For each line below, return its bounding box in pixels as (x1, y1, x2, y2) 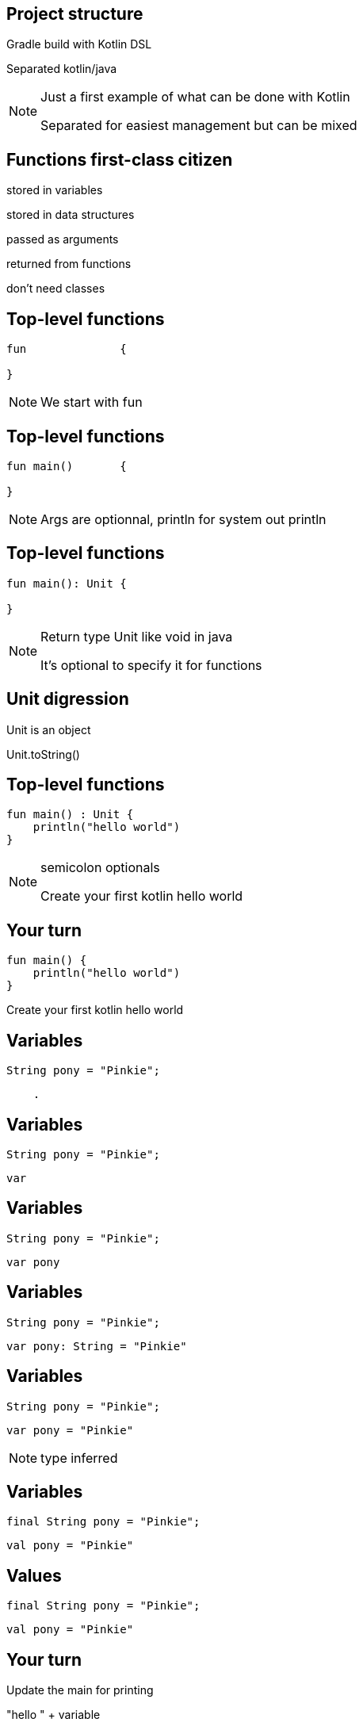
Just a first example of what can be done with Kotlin (40, 89, 350, 105)
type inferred (40, 1449, 118, 1466)
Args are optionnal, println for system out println (40, 511, 327, 527)
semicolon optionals (40, 859, 160, 876)
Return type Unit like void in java (40, 628, 233, 645)
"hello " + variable (6, 1708, 101, 1722)
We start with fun (40, 394, 143, 411)
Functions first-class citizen (6, 149, 233, 170)
